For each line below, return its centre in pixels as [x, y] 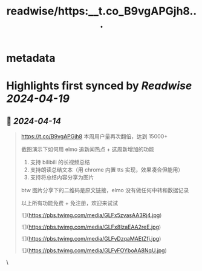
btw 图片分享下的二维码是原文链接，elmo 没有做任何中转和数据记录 [105, 190]
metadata [31, 58]
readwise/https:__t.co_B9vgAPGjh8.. [102, 11]
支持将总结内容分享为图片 [62, 178]
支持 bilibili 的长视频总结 [60, 162]
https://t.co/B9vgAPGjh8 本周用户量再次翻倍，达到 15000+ [94, 136]
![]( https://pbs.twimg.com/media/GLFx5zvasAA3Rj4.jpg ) [91, 215]
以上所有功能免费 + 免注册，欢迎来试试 [69, 203]
